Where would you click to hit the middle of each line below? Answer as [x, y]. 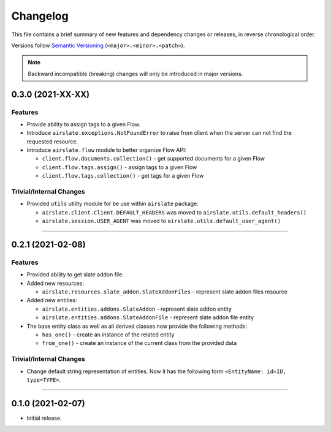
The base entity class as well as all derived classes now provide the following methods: [137, 326]
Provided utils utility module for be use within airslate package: [112, 204]
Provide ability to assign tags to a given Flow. [84, 124]
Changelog [40, 16]
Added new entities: [52, 300]
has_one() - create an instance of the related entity [108, 335]
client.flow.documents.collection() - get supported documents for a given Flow [154, 159]
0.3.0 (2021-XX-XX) [51, 94]
